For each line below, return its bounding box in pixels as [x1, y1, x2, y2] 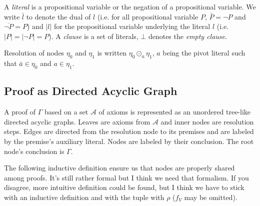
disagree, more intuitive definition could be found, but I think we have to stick [4, 182, 244, 192]
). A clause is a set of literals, [48, 30, 138, 41]
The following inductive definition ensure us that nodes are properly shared [4, 162, 235, 173]
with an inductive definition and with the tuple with [4, 191, 164, 202]
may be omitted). [184, 191, 237, 202]
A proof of [4, 106, 36, 117]
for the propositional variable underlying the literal [53, 21, 210, 31]
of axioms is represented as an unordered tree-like [98, 106, 251, 117]
